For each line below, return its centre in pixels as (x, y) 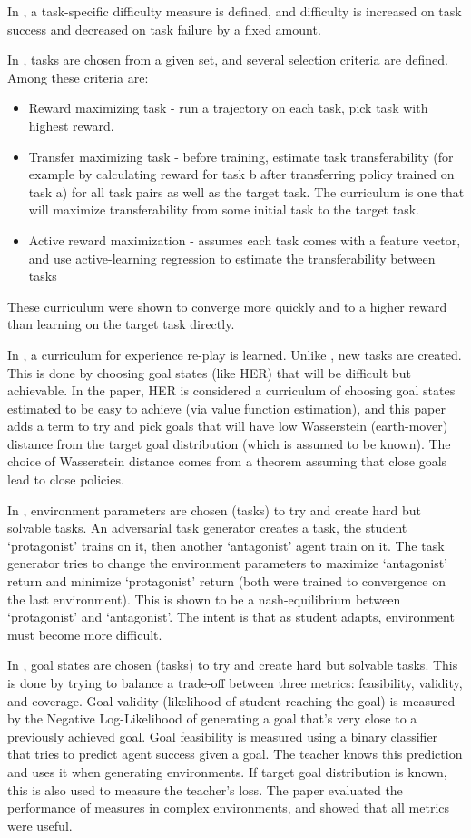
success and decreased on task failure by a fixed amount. (164, 29)
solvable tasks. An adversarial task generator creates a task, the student (207, 528)
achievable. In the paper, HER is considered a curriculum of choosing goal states (231, 390)
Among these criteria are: (78, 77)
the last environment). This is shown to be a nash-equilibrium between (204, 599)
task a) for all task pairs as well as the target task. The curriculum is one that (246, 191)
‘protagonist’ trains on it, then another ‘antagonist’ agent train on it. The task (226, 545)
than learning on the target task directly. (121, 324)
